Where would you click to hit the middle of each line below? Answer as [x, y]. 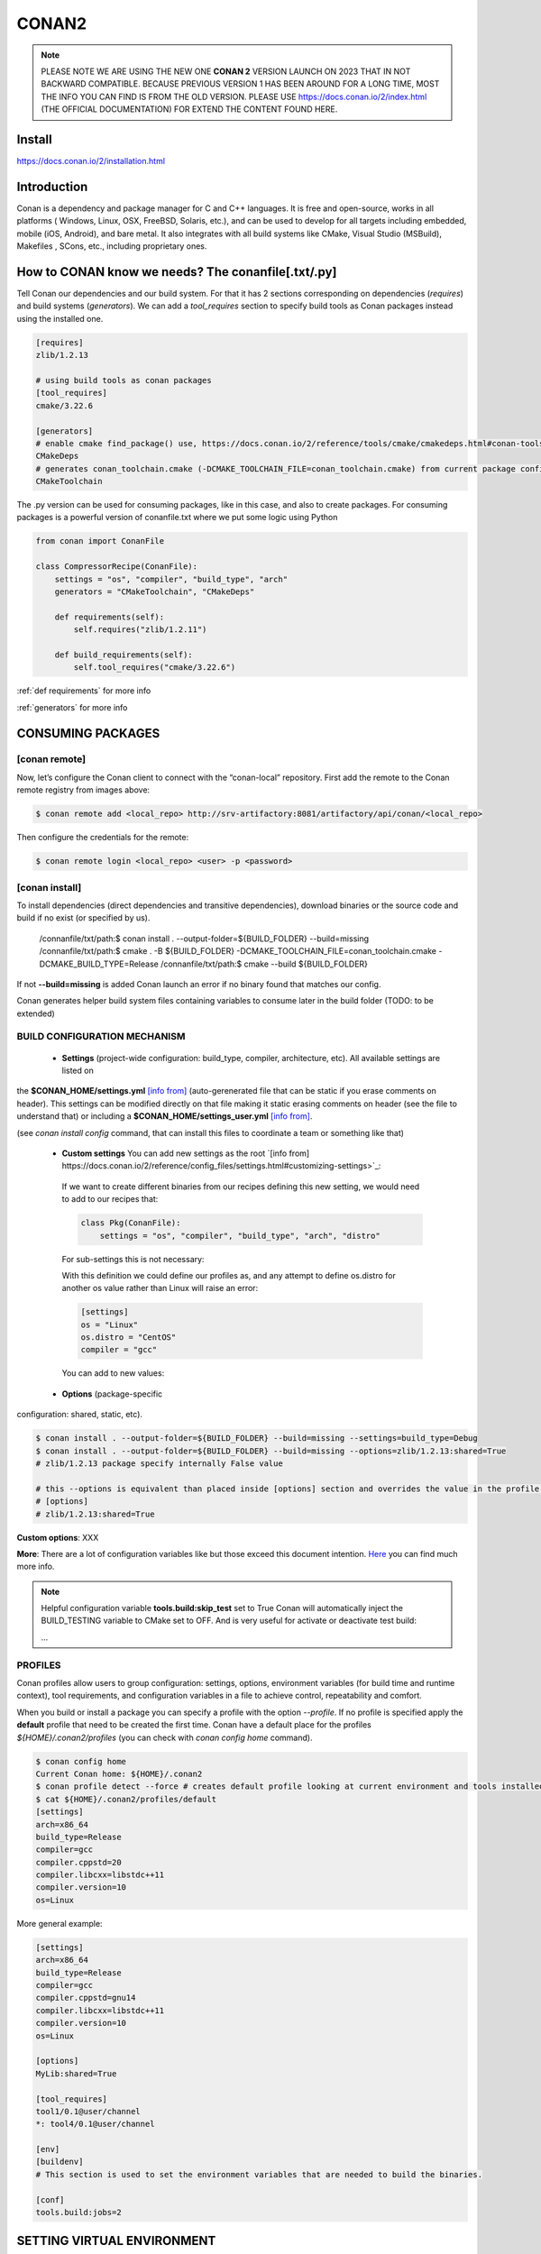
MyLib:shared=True [76, 2073]
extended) [36, 1013]
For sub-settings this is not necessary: [133, 1259]
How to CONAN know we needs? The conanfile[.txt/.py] [177, 272]
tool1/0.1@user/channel [88, 2111]
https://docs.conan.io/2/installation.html [91, 161]
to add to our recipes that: [110, 1199]
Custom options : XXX [58, 1537]
